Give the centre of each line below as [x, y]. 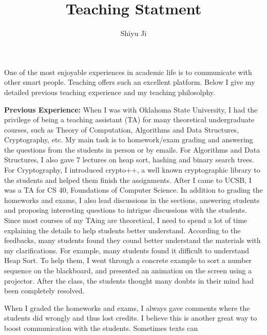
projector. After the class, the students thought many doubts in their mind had [129, 280]
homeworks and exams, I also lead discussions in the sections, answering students [132, 200]
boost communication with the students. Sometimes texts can [101, 328]
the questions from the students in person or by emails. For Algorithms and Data [132, 149]
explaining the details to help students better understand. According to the [122, 230]
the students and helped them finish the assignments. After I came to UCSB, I [128, 180]
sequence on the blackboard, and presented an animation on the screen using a [128, 270]
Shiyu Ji [133, 33]
